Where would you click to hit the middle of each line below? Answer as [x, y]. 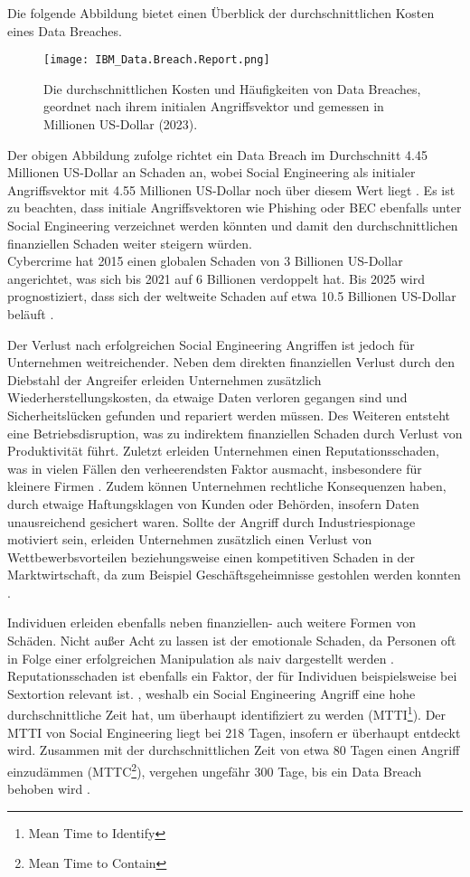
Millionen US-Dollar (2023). [121, 124]
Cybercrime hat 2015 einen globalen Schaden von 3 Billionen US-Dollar [205, 261]
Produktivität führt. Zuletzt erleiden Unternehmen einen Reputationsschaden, [223, 451]
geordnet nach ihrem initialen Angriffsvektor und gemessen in [214, 106]
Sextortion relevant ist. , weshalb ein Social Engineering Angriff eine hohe [211, 693]
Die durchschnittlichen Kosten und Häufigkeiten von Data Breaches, [232, 88]
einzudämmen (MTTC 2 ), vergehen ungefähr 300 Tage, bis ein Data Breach [215, 769]
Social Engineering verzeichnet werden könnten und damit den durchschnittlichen [233, 225]
